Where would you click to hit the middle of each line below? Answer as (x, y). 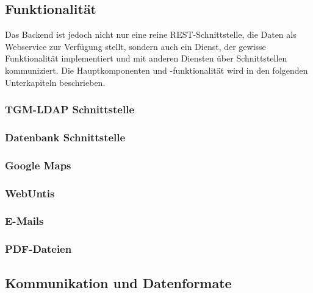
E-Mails (24, 221)
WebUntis (30, 193)
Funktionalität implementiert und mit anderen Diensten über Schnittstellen (146, 58)
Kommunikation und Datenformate (118, 282)
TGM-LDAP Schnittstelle (70, 109)
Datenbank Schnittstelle (65, 137)
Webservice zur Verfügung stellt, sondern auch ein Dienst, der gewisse (135, 46)
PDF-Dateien (38, 249)
